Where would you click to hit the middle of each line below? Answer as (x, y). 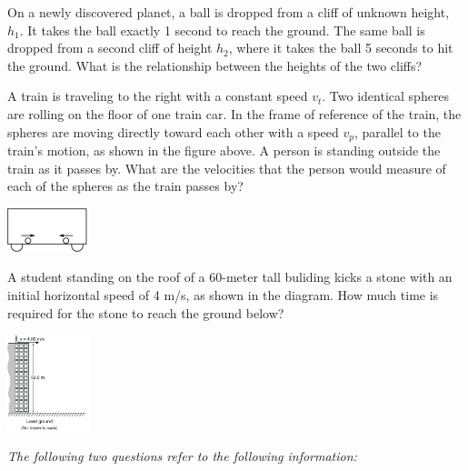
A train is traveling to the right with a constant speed (158, 96)
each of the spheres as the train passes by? (125, 186)
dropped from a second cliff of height (110, 48)
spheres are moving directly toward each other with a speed (173, 131)
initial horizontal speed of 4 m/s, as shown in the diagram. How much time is (223, 294)
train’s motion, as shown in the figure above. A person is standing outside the (224, 150)
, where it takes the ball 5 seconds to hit (341, 48)
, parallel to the (397, 131)
